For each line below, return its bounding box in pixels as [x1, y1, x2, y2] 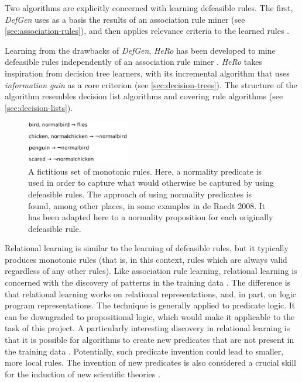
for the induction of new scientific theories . [5, 367, 160, 380]
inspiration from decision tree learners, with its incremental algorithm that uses [5, 67, 290, 79]
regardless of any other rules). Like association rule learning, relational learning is [5, 265, 297, 277]
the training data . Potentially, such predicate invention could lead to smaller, [5, 345, 284, 357]
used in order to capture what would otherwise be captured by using [28, 176, 274, 189]
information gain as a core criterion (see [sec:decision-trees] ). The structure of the [5, 78, 297, 91]
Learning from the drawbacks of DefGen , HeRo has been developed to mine [5, 44, 276, 56]
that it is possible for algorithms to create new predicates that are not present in [5, 334, 294, 346]
